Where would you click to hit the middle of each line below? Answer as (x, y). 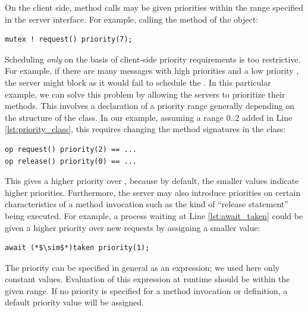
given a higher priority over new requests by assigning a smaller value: (133, 227)
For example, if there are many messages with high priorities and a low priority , (152, 71)
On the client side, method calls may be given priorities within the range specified (154, 7)
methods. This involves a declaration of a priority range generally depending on (150, 106)
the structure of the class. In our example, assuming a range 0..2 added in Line (149, 117)
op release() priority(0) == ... (71, 161)
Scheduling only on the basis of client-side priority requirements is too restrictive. (153, 59)
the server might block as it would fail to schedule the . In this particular (138, 82)
